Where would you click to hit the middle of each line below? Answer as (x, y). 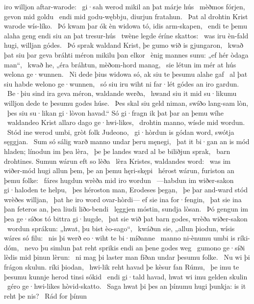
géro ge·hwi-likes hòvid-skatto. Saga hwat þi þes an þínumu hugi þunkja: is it (127, 286)
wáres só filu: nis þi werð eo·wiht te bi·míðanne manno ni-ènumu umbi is (120, 238)
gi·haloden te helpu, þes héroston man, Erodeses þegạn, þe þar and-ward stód (126, 190)
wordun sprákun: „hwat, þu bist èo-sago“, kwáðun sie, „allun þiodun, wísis (121, 228)
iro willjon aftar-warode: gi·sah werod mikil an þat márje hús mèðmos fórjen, (125, 6)
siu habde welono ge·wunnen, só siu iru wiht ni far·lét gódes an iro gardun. (122, 83)
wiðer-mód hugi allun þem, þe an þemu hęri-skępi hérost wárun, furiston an (119, 170)
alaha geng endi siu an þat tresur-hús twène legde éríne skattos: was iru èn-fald (126, 35)
